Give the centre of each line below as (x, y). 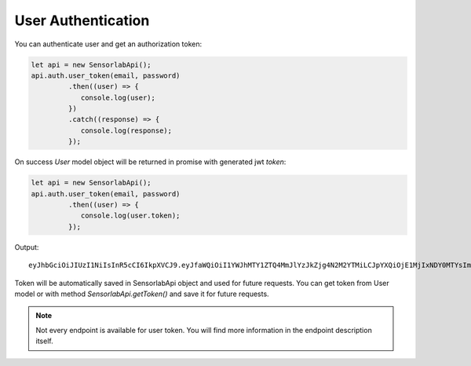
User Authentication (82, 20)
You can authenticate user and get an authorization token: (108, 44)
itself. (45, 341)
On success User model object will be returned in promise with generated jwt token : (150, 162)
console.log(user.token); (130, 216)
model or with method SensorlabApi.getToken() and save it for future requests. (142, 294)
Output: (27, 247)
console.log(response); (126, 130)
